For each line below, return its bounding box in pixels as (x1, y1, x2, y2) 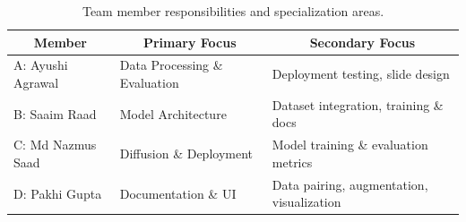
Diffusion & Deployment (119, 144, 254, 163)
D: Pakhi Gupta (13, 184, 102, 202)
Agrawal (13, 73, 59, 92)
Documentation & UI (119, 184, 237, 202)
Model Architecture (119, 104, 227, 123)
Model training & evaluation (272, 135, 428, 154)
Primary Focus (142, 32, 237, 51)
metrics (272, 152, 313, 171)
